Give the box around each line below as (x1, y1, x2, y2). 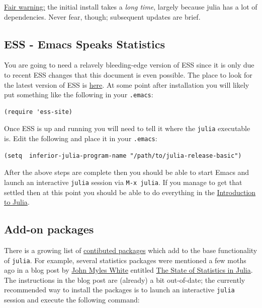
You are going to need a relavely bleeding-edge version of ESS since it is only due (4, 59, 254, 70)
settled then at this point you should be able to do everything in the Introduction (4, 187, 256, 197)
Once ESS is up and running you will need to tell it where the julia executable (4, 123, 250, 134)
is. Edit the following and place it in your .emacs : (4, 133, 157, 144)
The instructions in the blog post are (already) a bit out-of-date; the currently (4, 274, 245, 285)
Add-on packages (4, 221, 94, 237)
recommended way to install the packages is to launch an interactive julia (4, 284, 235, 295)
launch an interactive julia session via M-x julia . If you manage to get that (4, 176, 242, 187)
